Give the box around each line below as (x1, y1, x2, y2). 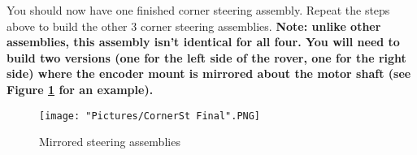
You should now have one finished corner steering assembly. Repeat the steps (7, 2, 390, 18)
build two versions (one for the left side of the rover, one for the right (7, 49, 406, 66)
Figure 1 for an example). (7, 80, 154, 97)
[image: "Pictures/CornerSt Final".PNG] (39, 110, 261, 122)
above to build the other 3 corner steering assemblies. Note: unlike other (7, 17, 381, 34)
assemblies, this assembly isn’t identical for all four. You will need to (7, 33, 400, 50)
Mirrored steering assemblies (39, 133, 180, 150)
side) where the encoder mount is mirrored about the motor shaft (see (7, 65, 411, 82)
